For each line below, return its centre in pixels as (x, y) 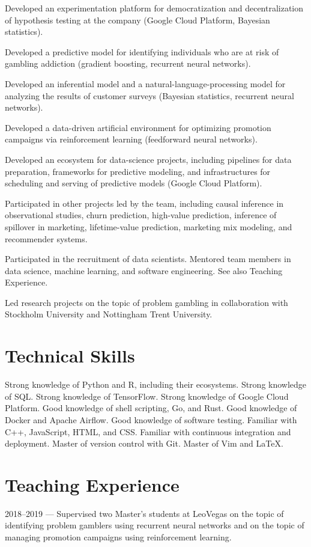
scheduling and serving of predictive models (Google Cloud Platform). (134, 183)
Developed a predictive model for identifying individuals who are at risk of (142, 51)
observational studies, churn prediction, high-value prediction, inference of (141, 215)
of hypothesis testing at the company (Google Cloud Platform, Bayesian (137, 20)
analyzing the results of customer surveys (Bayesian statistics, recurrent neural (149, 95)
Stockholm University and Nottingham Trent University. (109, 314)
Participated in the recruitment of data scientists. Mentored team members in (148, 259)
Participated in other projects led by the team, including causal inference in (144, 203)
